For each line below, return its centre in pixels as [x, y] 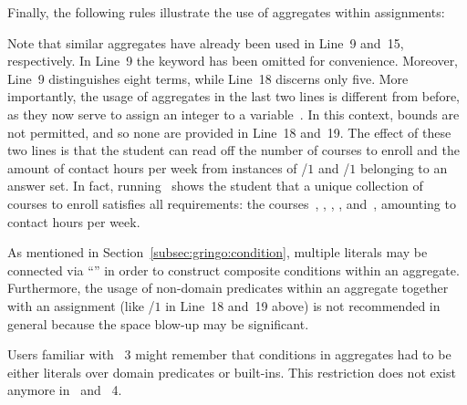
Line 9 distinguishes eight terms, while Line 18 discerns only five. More [208, 78]
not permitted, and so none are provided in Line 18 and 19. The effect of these [229, 132]
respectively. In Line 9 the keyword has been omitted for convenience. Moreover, [233, 61]
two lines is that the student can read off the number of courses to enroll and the [233, 150]
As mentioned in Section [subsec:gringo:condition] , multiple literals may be [218, 252]
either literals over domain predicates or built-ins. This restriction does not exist [232, 372]
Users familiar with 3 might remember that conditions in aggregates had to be [229, 354]
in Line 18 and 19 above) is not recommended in [303, 305]
